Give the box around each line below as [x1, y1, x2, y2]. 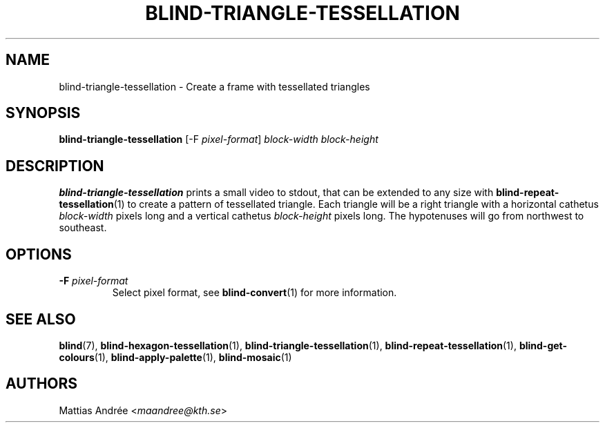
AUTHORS [6, 375, 78, 393]
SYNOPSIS [6, 104, 81, 122]
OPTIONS [6, 245, 72, 263]
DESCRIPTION [6, 157, 104, 175]
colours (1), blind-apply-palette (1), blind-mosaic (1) [59, 351, 292, 363]
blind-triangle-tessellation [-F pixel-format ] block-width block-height [59, 133, 378, 146]
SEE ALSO [6, 310, 76, 328]
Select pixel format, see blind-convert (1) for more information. [112, 286, 397, 299]
